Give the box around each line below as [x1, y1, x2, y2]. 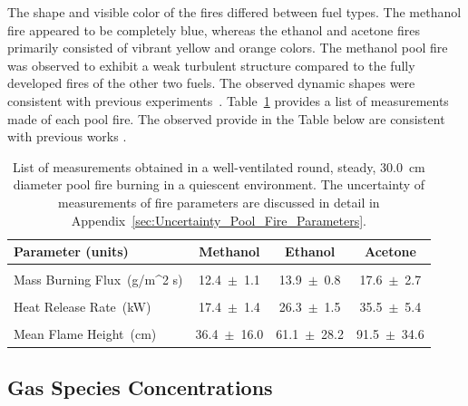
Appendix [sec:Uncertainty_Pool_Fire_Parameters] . [71, 210, 366, 229]
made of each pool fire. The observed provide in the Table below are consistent [7, 109, 445, 128]
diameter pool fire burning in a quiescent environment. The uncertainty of [13, 175, 425, 194]
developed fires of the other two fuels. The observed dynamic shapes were [7, 73, 415, 92]
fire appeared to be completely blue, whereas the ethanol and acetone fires [7, 20, 420, 39]
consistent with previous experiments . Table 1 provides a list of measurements [7, 91, 449, 110]
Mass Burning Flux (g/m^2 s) [14, 270, 183, 289]
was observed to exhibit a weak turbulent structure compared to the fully [7, 55, 415, 74]
